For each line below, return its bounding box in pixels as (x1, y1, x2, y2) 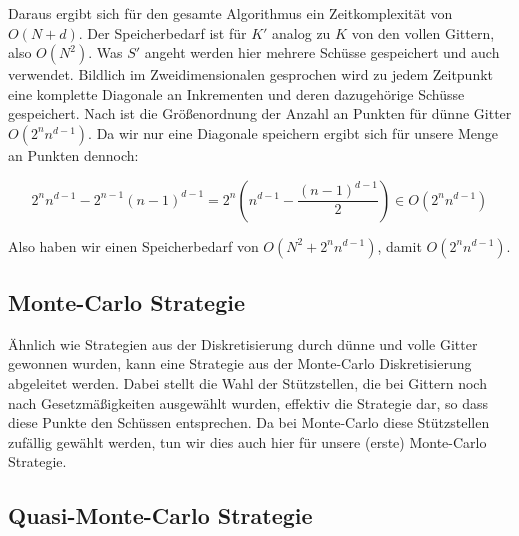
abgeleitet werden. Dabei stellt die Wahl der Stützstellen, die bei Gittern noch (8, 372, 487, 393)
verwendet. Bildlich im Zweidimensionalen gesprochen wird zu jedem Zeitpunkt (8, 64, 494, 85)
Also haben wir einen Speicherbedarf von (8, 235, 259, 256)
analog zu (272, 22, 331, 43)
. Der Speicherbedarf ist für (78, 22, 247, 43)
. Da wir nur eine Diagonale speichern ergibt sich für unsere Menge (88, 122, 499, 143)
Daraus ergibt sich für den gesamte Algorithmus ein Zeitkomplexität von (8, 3, 453, 23)
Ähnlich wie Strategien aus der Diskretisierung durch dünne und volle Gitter (8, 333, 478, 354)
